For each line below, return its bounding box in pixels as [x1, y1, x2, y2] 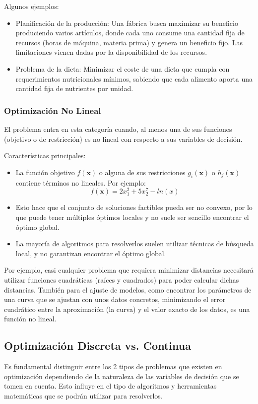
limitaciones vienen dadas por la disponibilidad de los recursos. [15, 47, 207, 57]
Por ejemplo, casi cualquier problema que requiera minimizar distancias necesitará [4, 265, 254, 275]
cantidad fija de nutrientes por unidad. [15, 83, 133, 94]
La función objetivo [15, 167, 75, 177]
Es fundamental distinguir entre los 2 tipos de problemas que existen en [4, 361, 222, 372]
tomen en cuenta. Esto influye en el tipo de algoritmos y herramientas [4, 381, 217, 391]
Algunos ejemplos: [4, 1, 59, 11]
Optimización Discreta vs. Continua [4, 338, 191, 353]
